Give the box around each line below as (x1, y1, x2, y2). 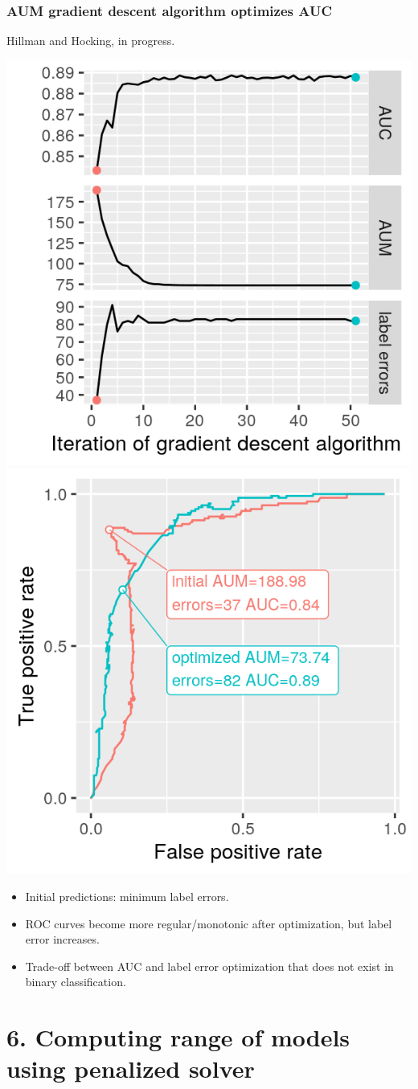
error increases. (25, 931, 100, 948)
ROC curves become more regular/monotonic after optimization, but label (25, 915, 392, 931)
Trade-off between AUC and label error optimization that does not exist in (25, 957, 394, 974)
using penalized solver (6, 1052, 255, 1085)
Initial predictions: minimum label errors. (25, 888, 229, 904)
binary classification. (25, 973, 126, 990)
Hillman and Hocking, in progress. (6, 32, 175, 49)
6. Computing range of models (6, 1021, 350, 1054)
